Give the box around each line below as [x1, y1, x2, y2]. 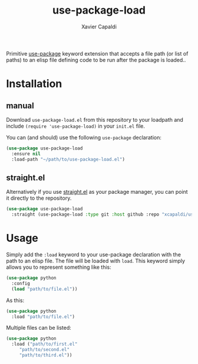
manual [6, 100, 34, 110]
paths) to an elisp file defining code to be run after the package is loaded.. [6, 56, 186, 63]
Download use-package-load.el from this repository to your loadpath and [6, 116, 184, 123]
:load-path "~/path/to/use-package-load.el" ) [11, 156, 126, 162]
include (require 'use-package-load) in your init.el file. [6, 122, 146, 129]
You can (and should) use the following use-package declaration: [6, 134, 162, 141]
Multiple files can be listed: [6, 324, 72, 331]
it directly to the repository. [6, 194, 72, 201]
